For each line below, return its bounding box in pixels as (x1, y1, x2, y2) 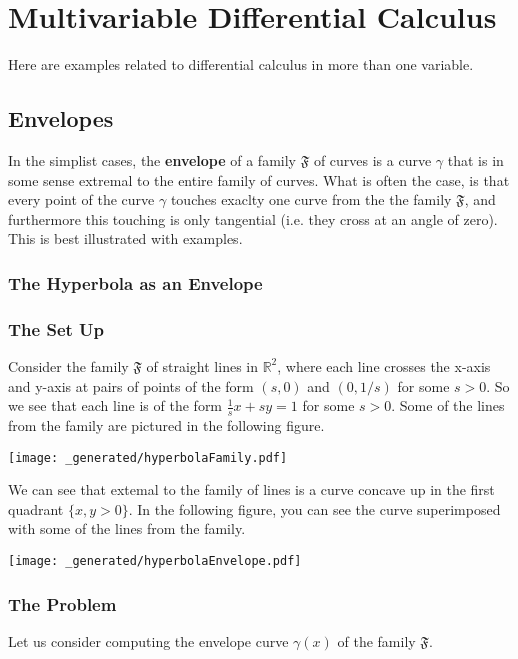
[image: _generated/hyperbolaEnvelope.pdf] (8, 554, 302, 568)
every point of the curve (8, 189, 155, 210)
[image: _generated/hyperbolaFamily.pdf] (8, 450, 288, 465)
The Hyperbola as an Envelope (8, 270, 263, 295)
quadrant (8, 498, 64, 519)
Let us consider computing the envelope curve (8, 630, 289, 651)
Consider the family (8, 355, 129, 376)
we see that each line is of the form (8, 395, 223, 416)
